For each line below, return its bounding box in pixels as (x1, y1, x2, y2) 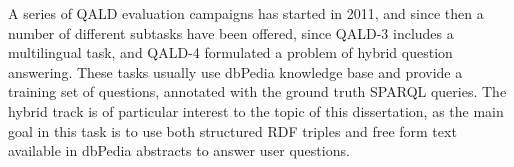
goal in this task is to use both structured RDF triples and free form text (8, 120, 457, 141)
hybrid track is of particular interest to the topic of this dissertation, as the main (8, 100, 504, 121)
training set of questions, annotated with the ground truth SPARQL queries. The (8, 81, 507, 102)
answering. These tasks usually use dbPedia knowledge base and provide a (8, 61, 463, 82)
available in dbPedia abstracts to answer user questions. (8, 140, 350, 161)
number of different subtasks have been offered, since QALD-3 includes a (8, 22, 454, 43)
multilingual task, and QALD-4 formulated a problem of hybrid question (8, 42, 453, 63)
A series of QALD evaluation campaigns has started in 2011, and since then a (8, 3, 484, 23)
